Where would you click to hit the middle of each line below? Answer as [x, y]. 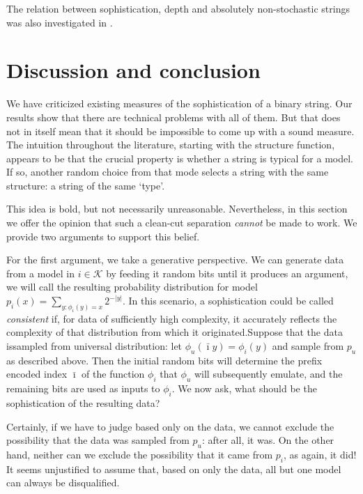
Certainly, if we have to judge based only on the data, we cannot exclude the [170, 426]
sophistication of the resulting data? [83, 402]
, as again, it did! [320, 454]
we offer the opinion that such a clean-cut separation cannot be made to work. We [182, 223]
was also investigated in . [60, 22]
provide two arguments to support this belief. [103, 236]
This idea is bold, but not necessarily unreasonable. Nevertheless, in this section [177, 209]
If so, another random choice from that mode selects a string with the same [168, 172]
